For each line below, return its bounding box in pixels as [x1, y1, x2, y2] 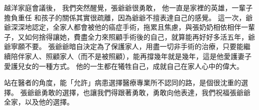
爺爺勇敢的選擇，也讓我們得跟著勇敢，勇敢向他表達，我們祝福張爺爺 [27, 87, 251, 97]
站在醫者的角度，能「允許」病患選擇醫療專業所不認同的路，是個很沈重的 [4, 77, 241, 88]
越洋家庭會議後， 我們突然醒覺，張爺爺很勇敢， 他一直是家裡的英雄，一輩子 [4, 2, 253, 12]
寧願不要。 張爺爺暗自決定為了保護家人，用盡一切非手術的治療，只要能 [10, 41, 244, 52]
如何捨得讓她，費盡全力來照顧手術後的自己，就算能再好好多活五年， [24, 31, 248, 42]
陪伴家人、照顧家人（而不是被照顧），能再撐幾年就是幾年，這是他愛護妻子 [10, 51, 252, 61]
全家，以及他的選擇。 [4, 97, 74, 107]
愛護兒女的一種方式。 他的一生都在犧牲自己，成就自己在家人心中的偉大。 [4, 60, 244, 71]
